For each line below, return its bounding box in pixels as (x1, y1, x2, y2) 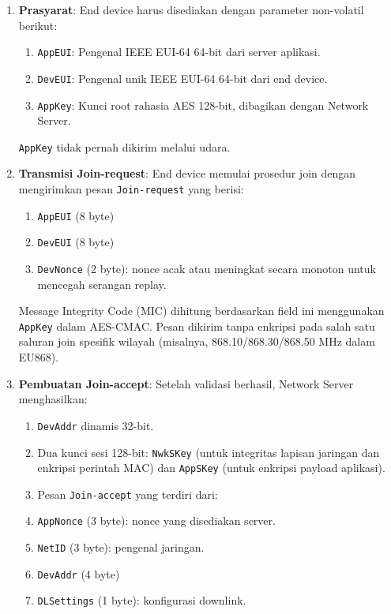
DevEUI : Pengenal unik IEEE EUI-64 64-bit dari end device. (37, 69, 328, 86)
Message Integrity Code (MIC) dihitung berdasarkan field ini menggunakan (18, 302, 385, 319)
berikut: (18, 17, 58, 33)
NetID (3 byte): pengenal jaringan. (37, 539, 205, 556)
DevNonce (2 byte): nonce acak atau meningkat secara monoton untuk (37, 260, 376, 276)
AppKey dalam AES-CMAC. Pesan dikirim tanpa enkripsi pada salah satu (18, 317, 375, 334)
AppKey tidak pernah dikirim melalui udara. (18, 138, 231, 155)
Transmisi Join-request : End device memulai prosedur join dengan (18, 165, 356, 182)
